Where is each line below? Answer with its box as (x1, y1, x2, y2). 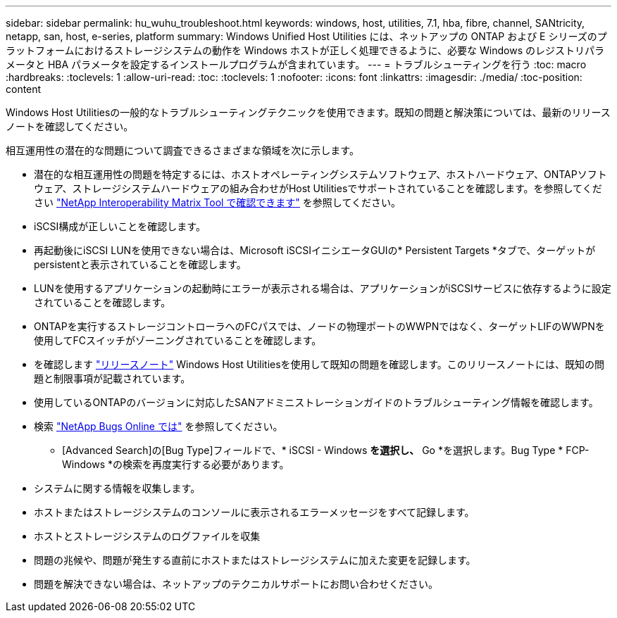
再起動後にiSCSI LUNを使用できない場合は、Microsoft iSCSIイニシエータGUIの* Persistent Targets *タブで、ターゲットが (34, 244, 596, 256)
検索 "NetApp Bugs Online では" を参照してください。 (34, 420, 283, 432)
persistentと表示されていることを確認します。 (34, 258, 247, 270)
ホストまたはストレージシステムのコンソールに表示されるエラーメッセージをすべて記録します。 (34, 506, 475, 518)
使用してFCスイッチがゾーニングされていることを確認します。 (34, 334, 322, 346)
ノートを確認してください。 (6, 120, 134, 132)
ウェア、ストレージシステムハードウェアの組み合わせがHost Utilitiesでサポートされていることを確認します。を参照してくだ (34, 182, 602, 194)
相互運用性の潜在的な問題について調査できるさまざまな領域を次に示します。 (6, 144, 359, 156)
